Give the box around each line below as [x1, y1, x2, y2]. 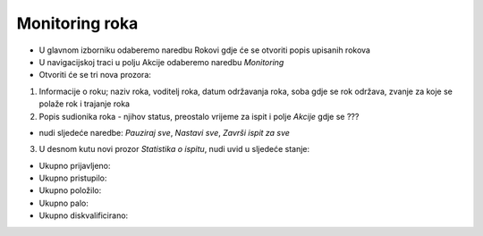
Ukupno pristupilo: [38, 173, 107, 183]
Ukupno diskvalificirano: [38, 210, 129, 221]
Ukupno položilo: [38, 185, 102, 196]
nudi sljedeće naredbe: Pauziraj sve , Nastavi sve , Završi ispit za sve [38, 127, 291, 138]
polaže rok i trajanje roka [38, 98, 130, 109]
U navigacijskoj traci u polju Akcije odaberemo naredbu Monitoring [38, 56, 284, 67]
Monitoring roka [16, 13, 139, 33]
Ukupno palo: [38, 198, 89, 208]
